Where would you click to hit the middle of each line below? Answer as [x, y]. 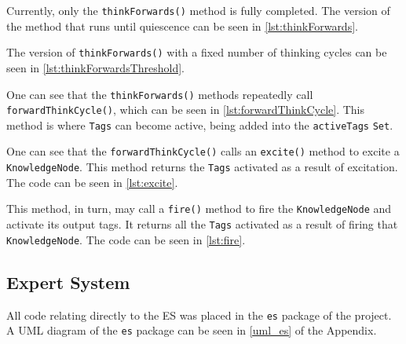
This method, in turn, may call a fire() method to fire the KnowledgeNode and [199, 209]
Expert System [68, 282]
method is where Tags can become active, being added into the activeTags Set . [200, 124]
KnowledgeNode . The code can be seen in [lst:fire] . [126, 239]
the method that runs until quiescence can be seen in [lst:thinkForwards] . [182, 26]
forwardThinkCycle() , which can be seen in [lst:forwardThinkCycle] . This [186, 110]
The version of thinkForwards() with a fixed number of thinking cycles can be [197, 52]
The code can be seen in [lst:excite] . [92, 182]
